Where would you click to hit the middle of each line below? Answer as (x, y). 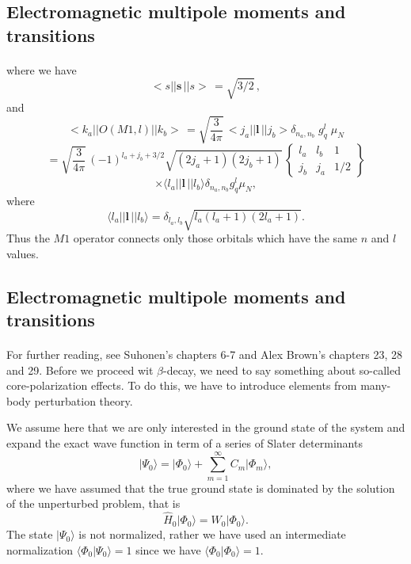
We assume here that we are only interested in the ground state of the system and (206, 427)
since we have (168, 549)
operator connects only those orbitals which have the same (215, 238)
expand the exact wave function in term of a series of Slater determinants (185, 442)
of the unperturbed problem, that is (93, 503)
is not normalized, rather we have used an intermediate (212, 534)
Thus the (28, 238)
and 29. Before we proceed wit (80, 370)
